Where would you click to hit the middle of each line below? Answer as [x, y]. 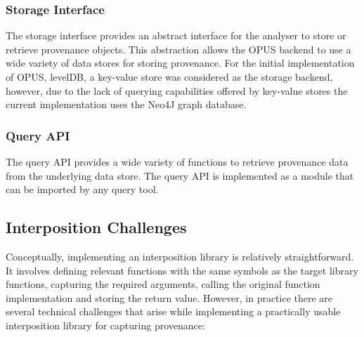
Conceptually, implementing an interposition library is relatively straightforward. [180, 256]
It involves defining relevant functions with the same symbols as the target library [182, 270]
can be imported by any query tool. [82, 189]
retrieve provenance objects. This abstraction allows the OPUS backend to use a [178, 49]
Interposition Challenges [96, 227]
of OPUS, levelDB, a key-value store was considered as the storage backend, [169, 77]
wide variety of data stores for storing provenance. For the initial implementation [180, 63]
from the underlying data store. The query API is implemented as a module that [180, 175]
